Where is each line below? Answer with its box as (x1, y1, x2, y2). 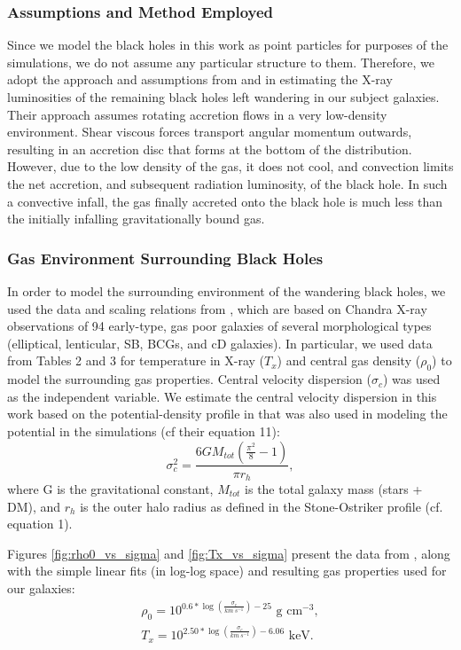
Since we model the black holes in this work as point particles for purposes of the (7, 35, 449, 54)
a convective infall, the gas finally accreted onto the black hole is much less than (7, 192, 443, 210)
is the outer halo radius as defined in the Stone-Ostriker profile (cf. (80, 497, 443, 515)
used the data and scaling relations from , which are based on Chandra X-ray (7, 299, 427, 317)
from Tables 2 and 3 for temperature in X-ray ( (7, 351, 264, 370)
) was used (382, 370, 441, 388)
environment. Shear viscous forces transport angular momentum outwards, (7, 122, 412, 141)
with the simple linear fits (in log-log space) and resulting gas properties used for (7, 561, 447, 580)
